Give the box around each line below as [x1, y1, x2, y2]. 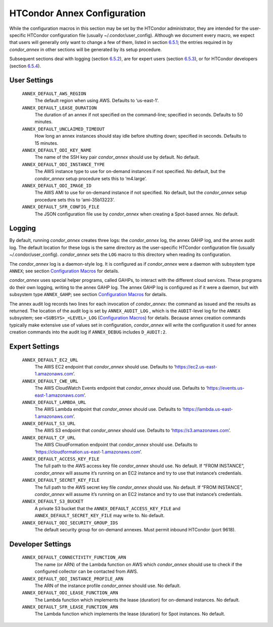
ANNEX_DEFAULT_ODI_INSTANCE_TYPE [22, 161, 105, 167]
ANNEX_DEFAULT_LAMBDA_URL [22, 399, 86, 405]
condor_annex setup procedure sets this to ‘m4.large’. [34, 175, 147, 182]
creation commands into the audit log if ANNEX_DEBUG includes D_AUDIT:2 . [9, 329, 167, 335]
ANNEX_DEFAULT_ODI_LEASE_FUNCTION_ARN [22, 590, 118, 596]
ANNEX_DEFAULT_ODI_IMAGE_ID [22, 183, 92, 188]
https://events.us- [207, 385, 245, 391]
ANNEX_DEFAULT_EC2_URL [22, 357, 78, 363]
